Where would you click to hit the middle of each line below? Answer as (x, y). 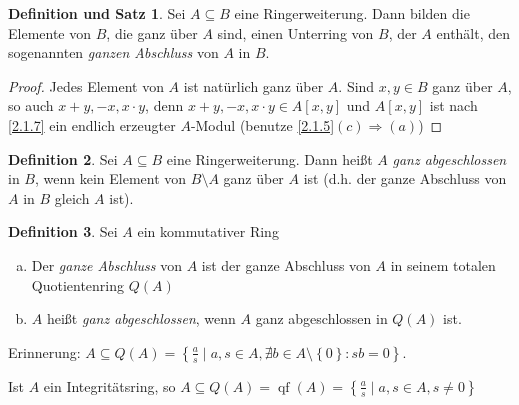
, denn (164, 105)
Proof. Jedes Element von (86, 85)
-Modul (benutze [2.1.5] (262, 124)
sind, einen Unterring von (295, 32)
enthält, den (473, 32)
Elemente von (50, 32)
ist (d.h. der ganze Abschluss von (405, 178)
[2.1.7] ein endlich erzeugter (92, 124)
